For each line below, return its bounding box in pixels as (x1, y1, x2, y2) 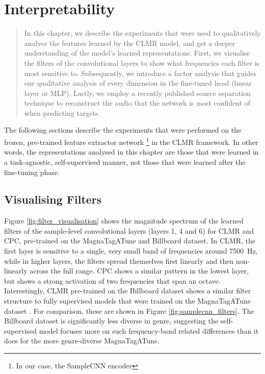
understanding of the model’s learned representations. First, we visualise (24, 47, 250, 58)
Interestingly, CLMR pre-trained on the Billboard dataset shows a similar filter (4, 285, 251, 296)
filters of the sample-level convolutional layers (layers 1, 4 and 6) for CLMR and (4, 225, 254, 236)
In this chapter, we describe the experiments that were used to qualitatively (24, 28, 261, 38)
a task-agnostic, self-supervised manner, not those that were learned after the (4, 156, 246, 167)
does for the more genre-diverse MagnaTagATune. (4, 335, 160, 346)
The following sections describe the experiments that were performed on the (4, 124, 242, 135)
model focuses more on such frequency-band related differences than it (39, 325, 259, 336)
